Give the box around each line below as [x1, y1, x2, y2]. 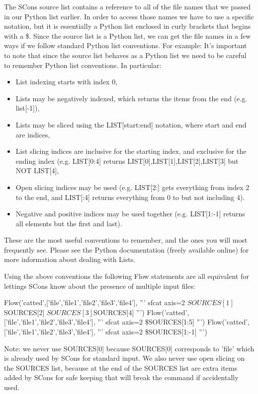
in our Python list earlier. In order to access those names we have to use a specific [4, 11, 254, 21]
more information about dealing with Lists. [4, 254, 136, 264]
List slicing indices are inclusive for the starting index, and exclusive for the [15, 146, 247, 156]
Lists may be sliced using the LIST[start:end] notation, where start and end [15, 119, 247, 130]
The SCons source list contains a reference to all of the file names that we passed [4, 1, 251, 11]
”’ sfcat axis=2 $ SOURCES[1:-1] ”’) [97, 327, 207, 337]
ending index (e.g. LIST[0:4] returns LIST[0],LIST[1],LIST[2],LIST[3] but [15, 155, 239, 166]
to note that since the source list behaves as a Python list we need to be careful [4, 50, 247, 60]
